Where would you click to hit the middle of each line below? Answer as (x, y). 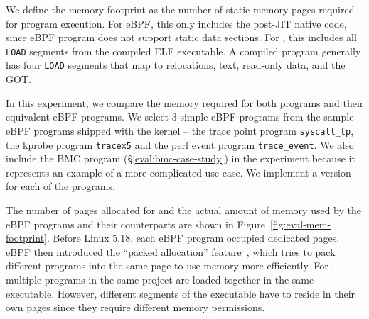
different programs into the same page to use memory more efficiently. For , (170, 265)
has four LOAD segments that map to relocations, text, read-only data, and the (176, 65)
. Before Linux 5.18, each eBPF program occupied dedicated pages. (193, 238)
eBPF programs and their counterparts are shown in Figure (135, 224)
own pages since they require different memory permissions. (135, 307)
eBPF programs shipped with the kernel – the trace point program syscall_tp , (180, 130)
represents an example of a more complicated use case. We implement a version (178, 172)
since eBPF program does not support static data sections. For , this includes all (181, 37)
